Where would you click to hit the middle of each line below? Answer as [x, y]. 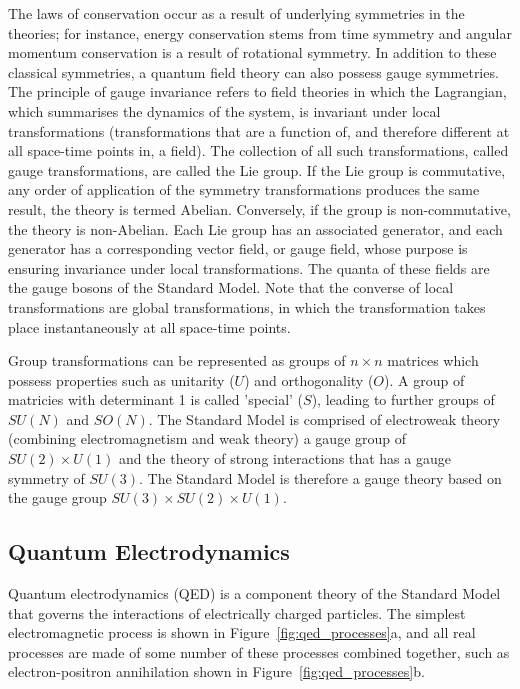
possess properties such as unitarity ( [121, 379]
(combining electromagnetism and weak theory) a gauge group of [207, 438]
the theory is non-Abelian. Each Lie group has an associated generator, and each [255, 228]
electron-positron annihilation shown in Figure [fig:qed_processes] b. [216, 671]
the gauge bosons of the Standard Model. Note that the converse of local [231, 287]
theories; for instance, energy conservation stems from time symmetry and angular [260, 32]
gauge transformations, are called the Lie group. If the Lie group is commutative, [257, 169]
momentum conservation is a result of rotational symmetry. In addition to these [252, 52]
